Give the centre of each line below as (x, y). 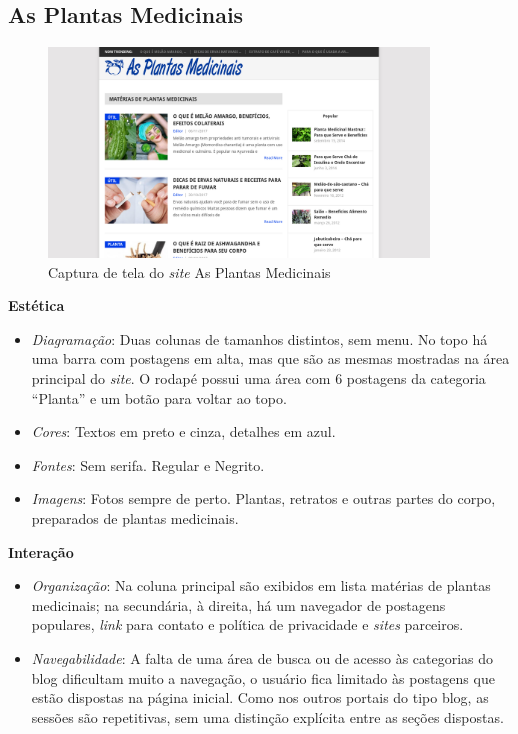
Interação (41, 551)
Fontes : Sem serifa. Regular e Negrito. (148, 464)
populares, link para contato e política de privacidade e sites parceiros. (247, 624)
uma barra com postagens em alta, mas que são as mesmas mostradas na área (270, 358)
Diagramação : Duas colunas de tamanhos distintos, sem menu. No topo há (259, 338)
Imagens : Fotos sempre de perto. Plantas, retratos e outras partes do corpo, (263, 498)
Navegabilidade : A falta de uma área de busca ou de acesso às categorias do (262, 658)
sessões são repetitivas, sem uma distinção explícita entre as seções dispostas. (267, 716)
